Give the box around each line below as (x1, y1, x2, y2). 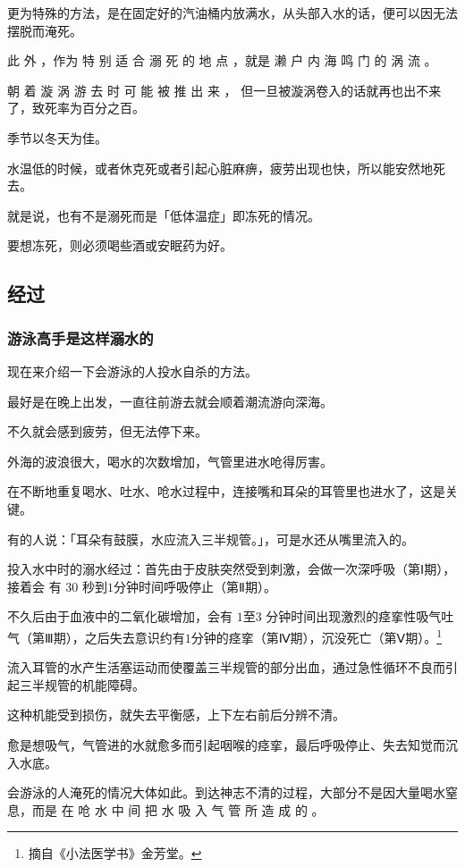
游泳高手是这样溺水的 (7, 326, 154, 349)
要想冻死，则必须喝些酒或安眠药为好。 (7, 236, 232, 255)
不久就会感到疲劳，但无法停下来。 (7, 422, 207, 441)
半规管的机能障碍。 (31, 675, 145, 694)
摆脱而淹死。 (7, 21, 82, 39)
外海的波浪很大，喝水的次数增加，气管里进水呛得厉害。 (7, 451, 333, 470)
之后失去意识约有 (84, 627, 185, 646)
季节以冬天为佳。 (7, 128, 107, 147)
